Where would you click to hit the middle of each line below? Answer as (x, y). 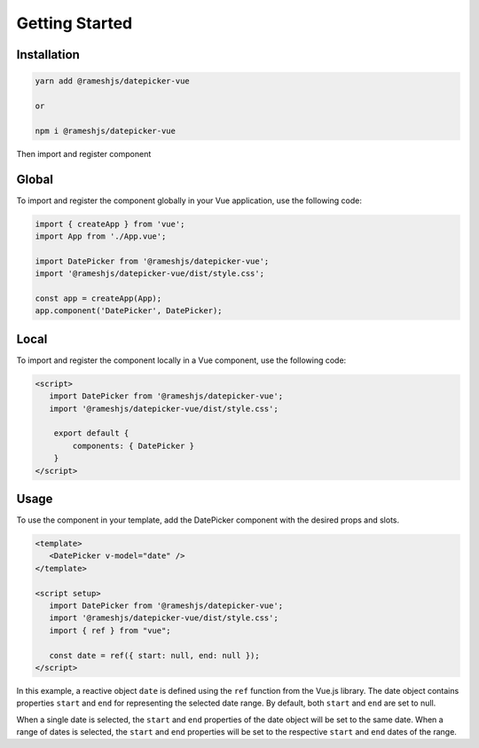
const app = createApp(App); (98, 298)
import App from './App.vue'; (101, 236)
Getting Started (75, 23)
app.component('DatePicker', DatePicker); (129, 311)
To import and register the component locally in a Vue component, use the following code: (181, 360)
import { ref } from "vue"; (110, 630)
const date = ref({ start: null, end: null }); (155, 655)
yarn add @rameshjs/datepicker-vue (112, 81)
